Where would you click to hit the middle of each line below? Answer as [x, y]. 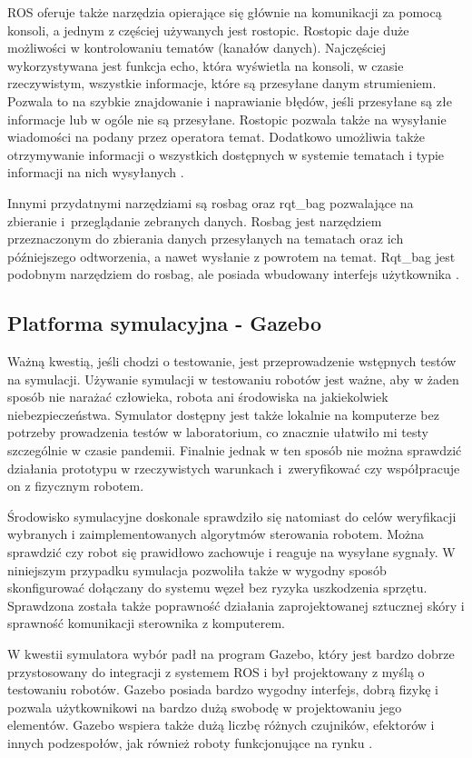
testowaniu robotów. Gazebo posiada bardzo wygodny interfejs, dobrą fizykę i [223, 689]
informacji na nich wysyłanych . [96, 172]
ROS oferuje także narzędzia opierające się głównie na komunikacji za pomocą [225, 12]
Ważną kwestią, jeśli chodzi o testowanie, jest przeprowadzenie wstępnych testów [232, 361]
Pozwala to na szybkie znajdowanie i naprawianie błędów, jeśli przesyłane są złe [230, 100]
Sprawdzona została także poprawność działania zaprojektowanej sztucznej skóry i [236, 605]
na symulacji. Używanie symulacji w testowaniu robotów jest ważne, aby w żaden [233, 379]
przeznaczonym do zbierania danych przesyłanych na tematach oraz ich [206, 239]
